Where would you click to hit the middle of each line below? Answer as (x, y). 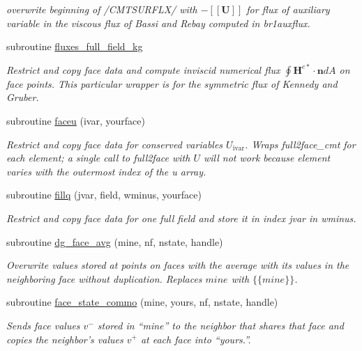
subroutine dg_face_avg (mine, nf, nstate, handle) (115, 241)
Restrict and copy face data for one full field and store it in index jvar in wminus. (181, 218)
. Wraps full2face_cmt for (300, 144)
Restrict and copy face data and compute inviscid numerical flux (143, 69)
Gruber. (23, 97)
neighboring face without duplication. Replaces (104, 278)
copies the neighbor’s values (65, 339)
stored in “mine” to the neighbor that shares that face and (220, 325)
